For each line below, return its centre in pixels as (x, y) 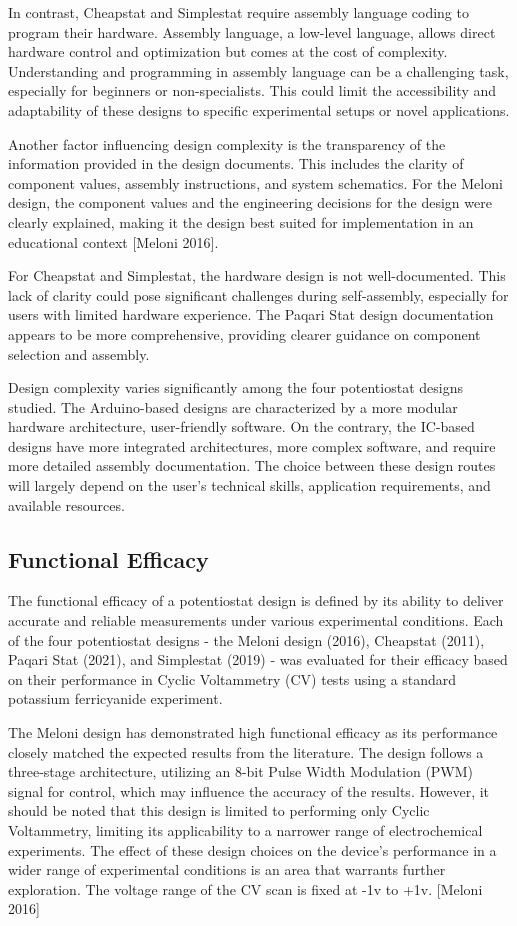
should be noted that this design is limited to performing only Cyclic (219, 810)
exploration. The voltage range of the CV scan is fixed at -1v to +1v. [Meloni (245, 888)
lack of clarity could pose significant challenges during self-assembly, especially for (258, 294)
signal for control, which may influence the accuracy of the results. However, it (249, 790)
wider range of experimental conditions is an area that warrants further (227, 869)
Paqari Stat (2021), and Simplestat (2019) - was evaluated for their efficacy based (258, 659)
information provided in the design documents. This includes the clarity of (236, 163)
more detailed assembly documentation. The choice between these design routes (252, 465)
